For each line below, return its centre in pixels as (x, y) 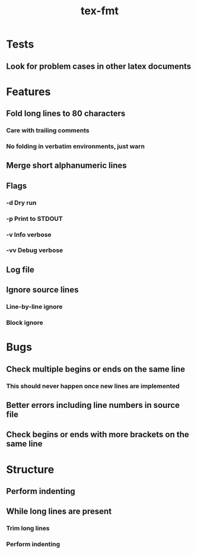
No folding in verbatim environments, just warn (76, 146)
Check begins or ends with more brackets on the (98, 435)
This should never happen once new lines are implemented (93, 386)
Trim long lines (28, 528)
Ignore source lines (42, 290)
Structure (30, 469)
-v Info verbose (29, 235)
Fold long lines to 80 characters (66, 114)
